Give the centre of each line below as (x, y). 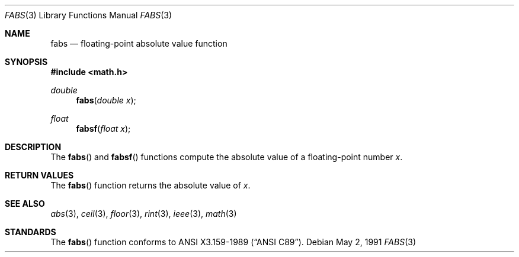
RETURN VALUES (39, 175)
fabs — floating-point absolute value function (139, 43)
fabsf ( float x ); (103, 128)
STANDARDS (31, 232)
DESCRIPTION (33, 147)
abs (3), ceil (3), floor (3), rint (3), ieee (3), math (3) (144, 214)
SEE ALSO (25, 204)
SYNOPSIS (26, 62)
